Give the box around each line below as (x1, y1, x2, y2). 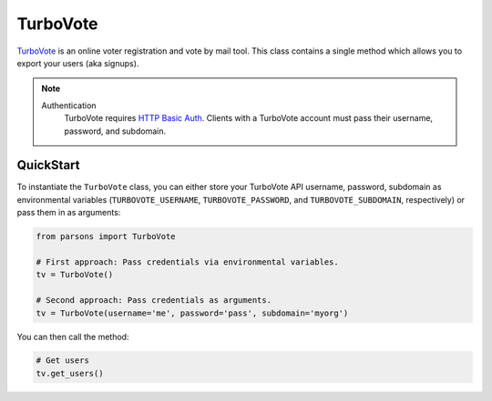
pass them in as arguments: (16, 207, 121, 218)
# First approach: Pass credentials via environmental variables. (36, 256, 339, 267)
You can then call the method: (16, 331, 129, 342)
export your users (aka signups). (16, 57, 139, 68)
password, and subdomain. (64, 125, 167, 136)
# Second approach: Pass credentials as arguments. (36, 296, 272, 306)
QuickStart (16, 157, 81, 173)
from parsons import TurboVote (36, 232, 177, 242)
